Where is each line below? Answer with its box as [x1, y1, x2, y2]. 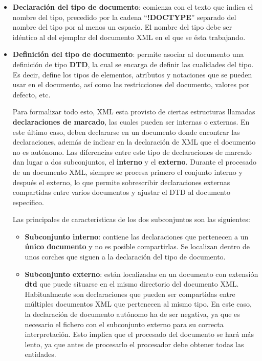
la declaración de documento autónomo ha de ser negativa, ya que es [25, 309, 240, 319]
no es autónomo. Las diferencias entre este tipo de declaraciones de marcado [12, 146, 252, 157]
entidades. [25, 349, 56, 359]
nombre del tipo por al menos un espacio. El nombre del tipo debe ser [12, 22, 232, 32]
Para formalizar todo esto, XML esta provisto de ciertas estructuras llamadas [12, 106, 255, 117]
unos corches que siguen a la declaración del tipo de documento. [25, 251, 226, 262]
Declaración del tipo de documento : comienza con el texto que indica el [12, 2, 253, 12]
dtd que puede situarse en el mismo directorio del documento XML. [25, 278, 239, 289]
